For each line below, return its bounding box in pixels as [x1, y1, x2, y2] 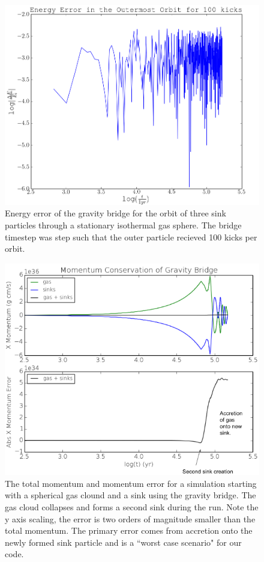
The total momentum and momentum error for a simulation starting [5, 477, 257, 489]
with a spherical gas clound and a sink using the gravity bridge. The [5, 489, 256, 501]
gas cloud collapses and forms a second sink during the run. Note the [5, 501, 259, 513]
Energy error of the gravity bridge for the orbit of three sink [5, 207, 226, 219]
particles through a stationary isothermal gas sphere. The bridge [5, 219, 242, 231]
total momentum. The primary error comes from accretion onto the [5, 524, 253, 537]
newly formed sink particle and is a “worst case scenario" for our [5, 536, 242, 548]
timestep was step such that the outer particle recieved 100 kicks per [5, 230, 257, 243]
